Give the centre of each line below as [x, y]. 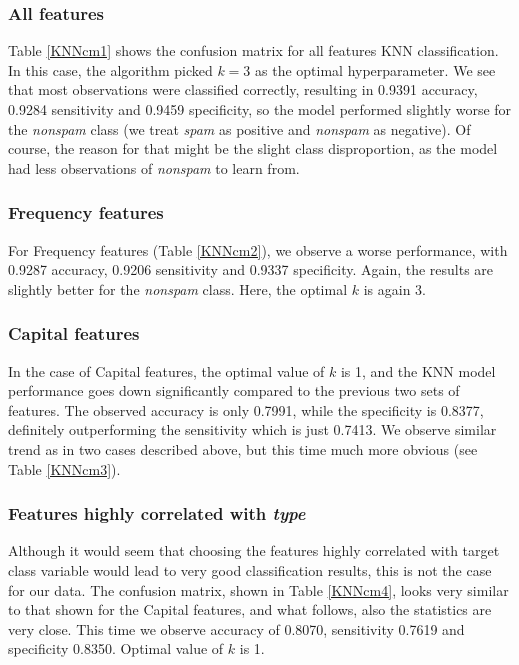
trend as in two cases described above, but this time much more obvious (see [243, 448]
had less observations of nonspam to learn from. [154, 167]
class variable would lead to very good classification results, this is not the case [250, 569]
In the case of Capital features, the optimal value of [166, 370]
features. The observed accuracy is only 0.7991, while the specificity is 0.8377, [246, 409]
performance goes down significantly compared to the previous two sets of [234, 390]
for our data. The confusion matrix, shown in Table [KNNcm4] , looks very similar [258, 589]
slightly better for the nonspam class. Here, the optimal [178, 288]
